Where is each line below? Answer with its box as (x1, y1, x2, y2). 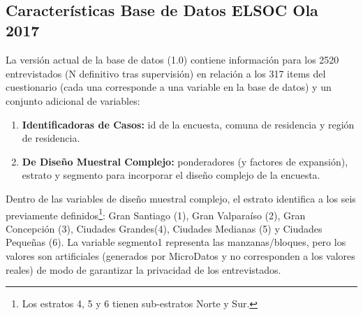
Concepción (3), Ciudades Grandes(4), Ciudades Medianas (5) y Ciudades (6, 221, 323, 235)
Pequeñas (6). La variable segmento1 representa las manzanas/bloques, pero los (6, 235, 346, 249)
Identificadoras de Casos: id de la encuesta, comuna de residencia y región (22, 117, 355, 131)
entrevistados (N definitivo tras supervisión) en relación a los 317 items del (6, 66, 326, 80)
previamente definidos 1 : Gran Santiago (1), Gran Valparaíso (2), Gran (6, 205, 306, 222)
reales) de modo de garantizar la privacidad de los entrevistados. (6, 262, 281, 277)
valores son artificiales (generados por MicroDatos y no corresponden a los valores (6, 248, 355, 263)
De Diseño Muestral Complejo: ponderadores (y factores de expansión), (22, 154, 348, 168)
